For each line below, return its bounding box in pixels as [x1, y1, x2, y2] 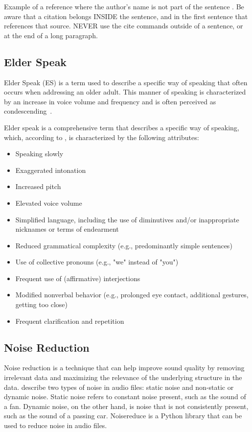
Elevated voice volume [15, 197, 82, 208]
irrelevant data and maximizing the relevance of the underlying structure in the [4, 372, 242, 383]
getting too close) [15, 299, 68, 310]
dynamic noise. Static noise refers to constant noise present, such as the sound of [4, 391, 246, 402]
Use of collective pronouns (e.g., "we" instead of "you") [15, 257, 179, 267]
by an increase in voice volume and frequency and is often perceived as [4, 96, 216, 106]
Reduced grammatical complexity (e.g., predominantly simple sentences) [15, 240, 232, 250]
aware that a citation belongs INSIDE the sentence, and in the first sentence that [4, 11, 248, 21]
